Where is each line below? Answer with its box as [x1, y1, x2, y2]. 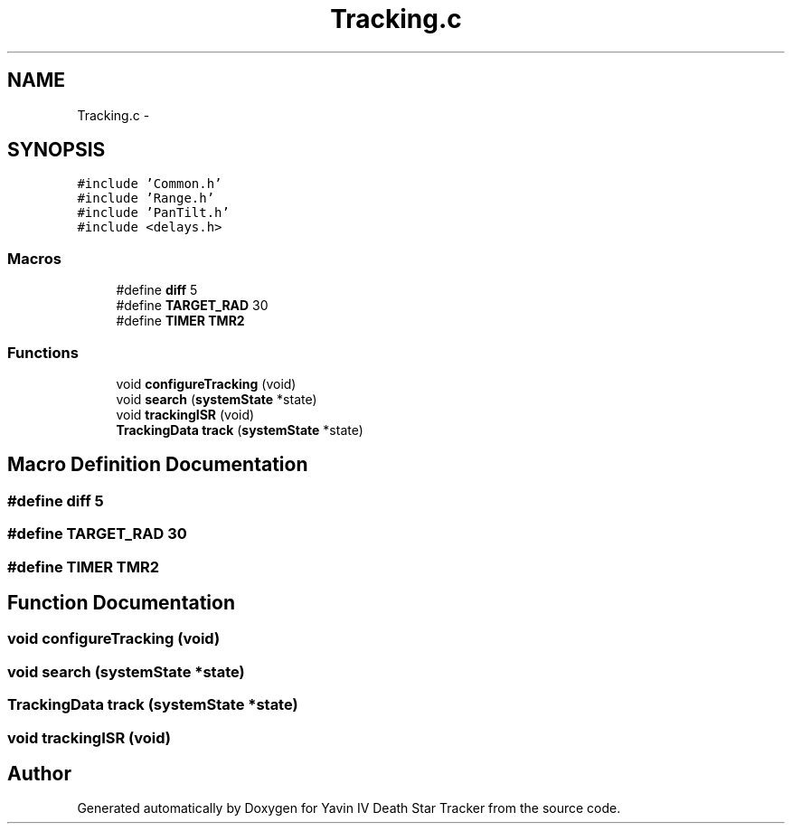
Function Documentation [7, 590, 235, 614]
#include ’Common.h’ [77, 176, 222, 192]
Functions [7, 343, 79, 362]
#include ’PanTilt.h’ [77, 205, 230, 221]
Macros [7, 249, 61, 268]
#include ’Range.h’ [77, 191, 215, 206]
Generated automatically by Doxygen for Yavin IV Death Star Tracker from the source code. [77, 800, 621, 817]
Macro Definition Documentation [7, 453, 308, 477]
